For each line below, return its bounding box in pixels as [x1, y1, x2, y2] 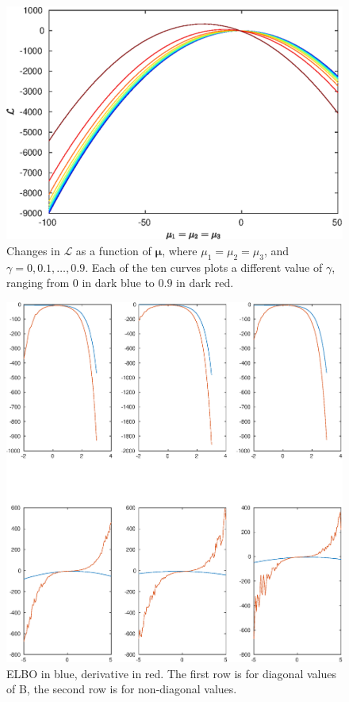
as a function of [75, 242, 151, 258]
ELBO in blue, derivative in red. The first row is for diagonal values [6, 665, 336, 681]
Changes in [6, 242, 60, 258]
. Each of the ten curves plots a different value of [85, 258, 323, 275]
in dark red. [176, 274, 234, 291]
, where [162, 242, 198, 258]
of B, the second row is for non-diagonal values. [6, 681, 237, 697]
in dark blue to [82, 274, 155, 291]
